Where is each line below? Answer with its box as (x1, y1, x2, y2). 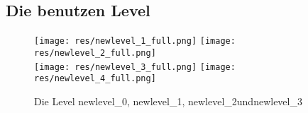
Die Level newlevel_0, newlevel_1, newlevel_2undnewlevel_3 (34, 93, 302, 108)
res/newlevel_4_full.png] (34, 73, 156, 84)
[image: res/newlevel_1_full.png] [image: (34, 36, 236, 47)
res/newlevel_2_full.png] (34, 47, 156, 58)
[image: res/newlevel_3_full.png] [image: (34, 61, 236, 72)
